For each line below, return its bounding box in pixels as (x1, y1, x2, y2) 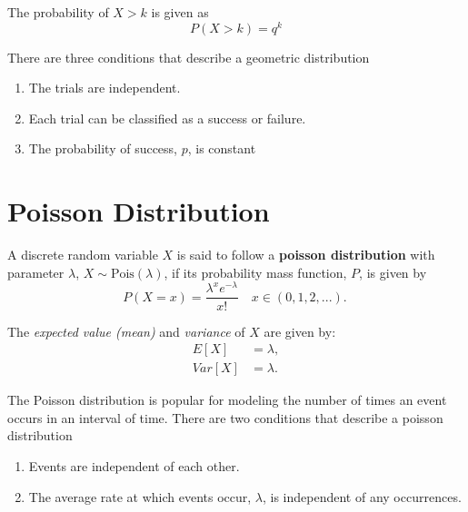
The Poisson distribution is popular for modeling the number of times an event (7, 390, 447, 409)
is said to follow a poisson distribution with (176, 245, 435, 264)
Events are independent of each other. (28, 456, 240, 475)
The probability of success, (28, 139, 178, 158)
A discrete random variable (7, 245, 158, 264)
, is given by (359, 262, 427, 281)
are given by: (264, 321, 336, 340)
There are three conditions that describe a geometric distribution (7, 47, 370, 66)
